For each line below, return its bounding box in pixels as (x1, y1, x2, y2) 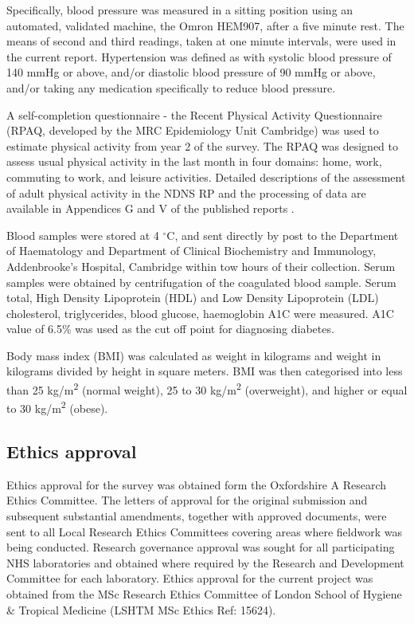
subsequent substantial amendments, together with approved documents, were (6, 507, 387, 524)
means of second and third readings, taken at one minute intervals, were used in (6, 33, 396, 49)
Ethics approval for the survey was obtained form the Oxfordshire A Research (6, 476, 387, 493)
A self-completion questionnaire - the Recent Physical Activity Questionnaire (6, 106, 382, 123)
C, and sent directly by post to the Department (166, 226, 399, 243)
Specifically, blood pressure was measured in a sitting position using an (6, 2, 353, 18)
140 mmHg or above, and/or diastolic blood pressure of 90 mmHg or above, (6, 64, 376, 80)
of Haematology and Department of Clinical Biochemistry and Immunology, (6, 242, 377, 259)
